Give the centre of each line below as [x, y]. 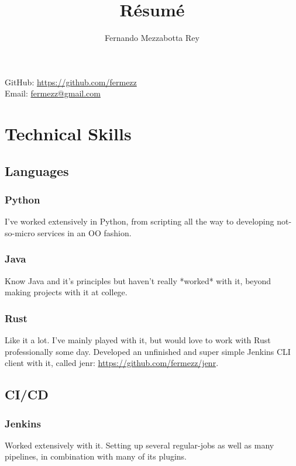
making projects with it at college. [66, 292]
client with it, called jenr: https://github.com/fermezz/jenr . [112, 363]
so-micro [20, 232]
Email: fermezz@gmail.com [53, 93]
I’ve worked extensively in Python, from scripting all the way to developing [140, 221]
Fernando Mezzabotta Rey [152, 38]
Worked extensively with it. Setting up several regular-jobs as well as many [140, 445]
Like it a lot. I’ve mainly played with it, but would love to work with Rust [138, 340]
